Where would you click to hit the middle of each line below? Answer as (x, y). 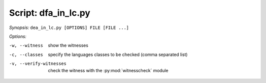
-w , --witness (26, 46)
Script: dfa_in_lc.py (50, 13)
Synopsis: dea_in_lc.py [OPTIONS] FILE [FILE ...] (69, 28)
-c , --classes (26, 55)
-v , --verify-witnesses (38, 64)
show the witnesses (68, 45)
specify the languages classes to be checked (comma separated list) (118, 55)
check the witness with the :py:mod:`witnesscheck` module (108, 70)
